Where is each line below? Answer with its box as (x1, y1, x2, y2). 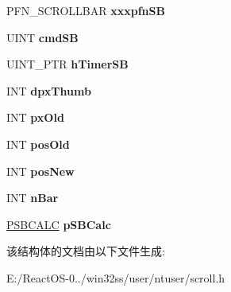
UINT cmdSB (6, 29, 79, 45)
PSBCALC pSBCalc (6, 216, 111, 232)
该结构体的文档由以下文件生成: (6, 243, 165, 259)
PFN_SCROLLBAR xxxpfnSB (6, 2, 165, 18)
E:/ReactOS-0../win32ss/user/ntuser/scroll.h (6, 269, 225, 286)
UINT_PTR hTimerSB (6, 56, 129, 72)
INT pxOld (6, 109, 64, 126)
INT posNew (6, 162, 75, 179)
